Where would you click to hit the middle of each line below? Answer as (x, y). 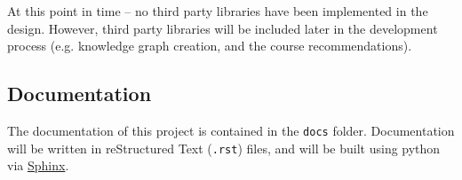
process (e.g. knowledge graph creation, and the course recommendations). (210, 46)
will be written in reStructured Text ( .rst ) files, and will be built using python (224, 148)
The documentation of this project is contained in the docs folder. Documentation (231, 130)
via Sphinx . (38, 165)
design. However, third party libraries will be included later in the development (223, 28)
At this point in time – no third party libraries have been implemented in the (218, 11)
